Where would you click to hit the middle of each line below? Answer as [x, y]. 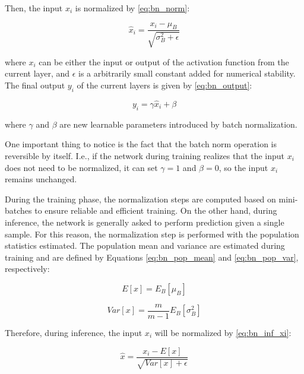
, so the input [243, 167]
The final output [35, 85]
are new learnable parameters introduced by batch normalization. [178, 124]
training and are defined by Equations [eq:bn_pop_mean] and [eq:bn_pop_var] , [152, 257]
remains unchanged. [41, 179]
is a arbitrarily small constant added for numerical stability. [187, 73]
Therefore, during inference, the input [74, 332]
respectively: [27, 269]
